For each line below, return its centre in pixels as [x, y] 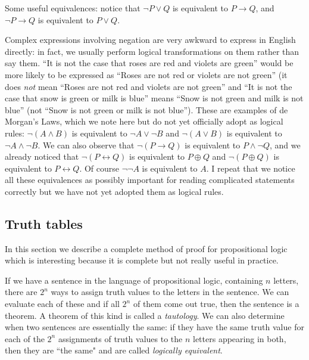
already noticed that [42, 156]
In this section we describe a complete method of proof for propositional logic [146, 248]
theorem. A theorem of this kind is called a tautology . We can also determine [145, 315]
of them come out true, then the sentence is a [216, 304]
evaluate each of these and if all [62, 304]
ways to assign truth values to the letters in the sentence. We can [170, 292]
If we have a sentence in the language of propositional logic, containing [134, 280]
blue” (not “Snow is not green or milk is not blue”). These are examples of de [146, 109]
